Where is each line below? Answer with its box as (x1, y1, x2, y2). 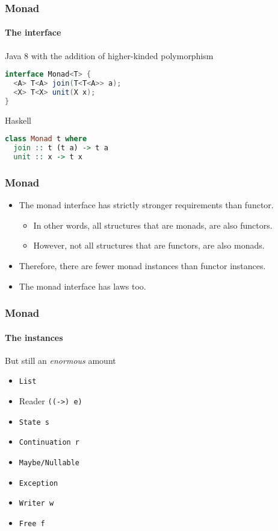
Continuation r (19, 438, 80, 447)
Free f (19, 519, 45, 528)
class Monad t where (5, 135, 87, 144)
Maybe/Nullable (19, 459, 80, 467)
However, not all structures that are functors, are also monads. (33, 239, 265, 252)
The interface (5, 26, 61, 39)
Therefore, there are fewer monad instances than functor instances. (19, 259, 266, 272)
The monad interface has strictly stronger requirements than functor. (19, 199, 274, 211)
